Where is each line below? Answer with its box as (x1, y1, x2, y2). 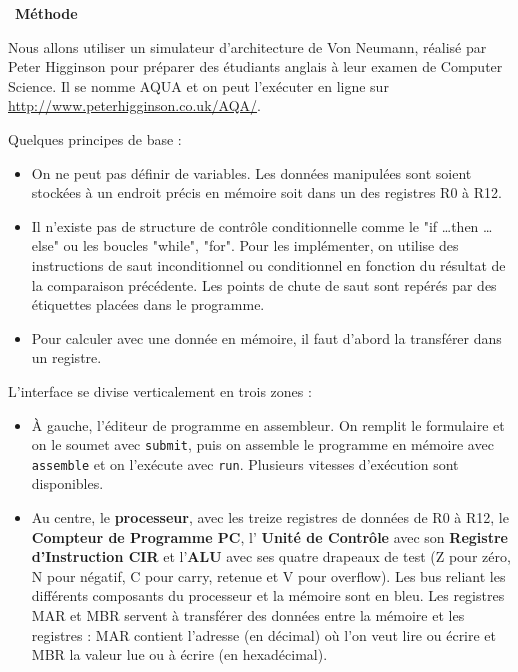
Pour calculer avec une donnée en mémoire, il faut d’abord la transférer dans (31, 327, 502, 348)
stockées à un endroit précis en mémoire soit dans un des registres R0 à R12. (31, 182, 502, 203)
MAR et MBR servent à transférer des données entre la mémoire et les (31, 604, 465, 625)
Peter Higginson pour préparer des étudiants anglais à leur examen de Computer (8, 56, 503, 77)
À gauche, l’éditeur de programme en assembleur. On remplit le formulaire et (31, 414, 505, 435)
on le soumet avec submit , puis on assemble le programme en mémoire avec (31, 434, 494, 455)
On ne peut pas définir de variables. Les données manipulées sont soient (31, 162, 472, 183)
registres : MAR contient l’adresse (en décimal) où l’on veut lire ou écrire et (31, 624, 497, 645)
